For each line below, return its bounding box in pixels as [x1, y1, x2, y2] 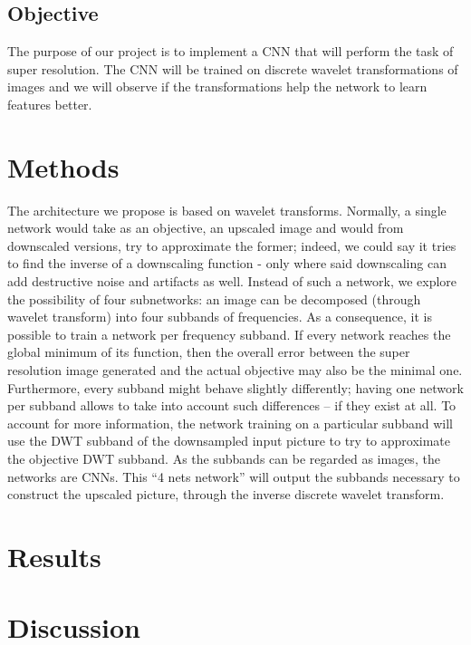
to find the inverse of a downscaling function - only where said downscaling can [7, 254, 447, 273]
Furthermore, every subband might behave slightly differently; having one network [7, 378, 464, 397]
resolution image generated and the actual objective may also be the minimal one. [7, 361, 463, 380]
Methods [7, 148, 120, 185]
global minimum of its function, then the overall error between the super [7, 342, 410, 361]
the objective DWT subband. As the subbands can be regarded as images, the [7, 449, 440, 468]
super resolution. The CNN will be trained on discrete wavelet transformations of [7, 59, 458, 78]
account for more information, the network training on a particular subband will [7, 413, 453, 432]
